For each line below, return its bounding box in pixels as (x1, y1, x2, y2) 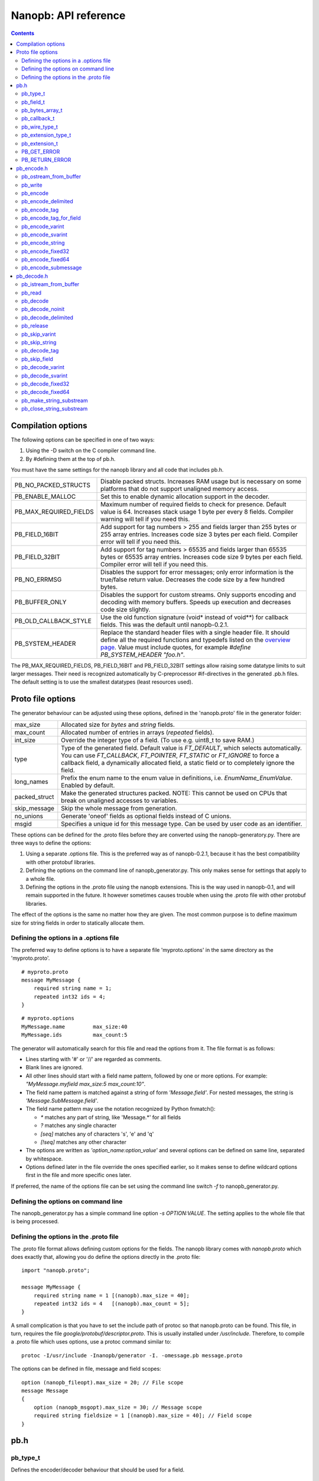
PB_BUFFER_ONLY (14, 598, 67, 606)
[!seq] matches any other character (40, 1138, 127, 1146)
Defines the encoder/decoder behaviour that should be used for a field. (11, 1466, 185, 1473)
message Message (21, 1387, 69, 1395)
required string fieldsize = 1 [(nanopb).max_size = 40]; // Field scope (33, 1412, 252, 1419)
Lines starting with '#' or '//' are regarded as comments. (25, 1056, 162, 1063)
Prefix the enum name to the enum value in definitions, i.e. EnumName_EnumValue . (61, 774, 292, 782)
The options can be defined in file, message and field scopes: (11, 1365, 162, 1373)
